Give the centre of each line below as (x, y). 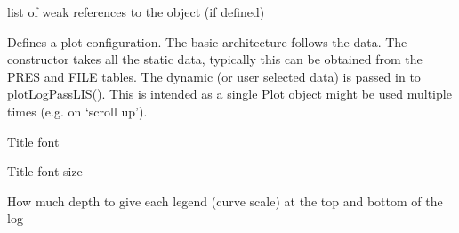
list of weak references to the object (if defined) (136, 12)
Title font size (45, 171)
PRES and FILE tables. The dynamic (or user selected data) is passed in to (214, 76)
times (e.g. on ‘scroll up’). (77, 111)
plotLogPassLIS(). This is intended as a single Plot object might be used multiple (229, 94)
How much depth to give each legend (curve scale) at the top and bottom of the (225, 201)
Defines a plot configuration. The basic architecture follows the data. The (207, 41)
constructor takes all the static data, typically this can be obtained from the (215, 59)
